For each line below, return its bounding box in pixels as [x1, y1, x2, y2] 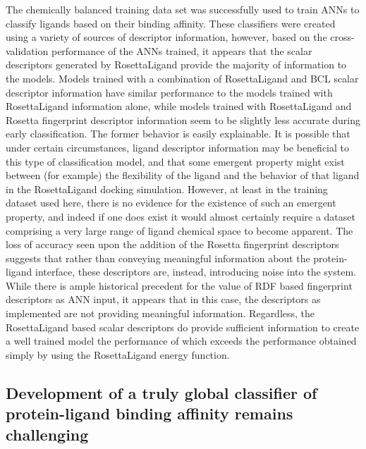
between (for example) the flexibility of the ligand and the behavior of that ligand [6, 168, 360, 183]
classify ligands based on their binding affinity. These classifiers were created [6, 16, 336, 30]
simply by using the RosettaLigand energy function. [6, 347, 230, 362]
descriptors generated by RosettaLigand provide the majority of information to [6, 57, 347, 72]
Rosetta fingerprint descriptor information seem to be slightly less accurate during [6, 112, 360, 127]
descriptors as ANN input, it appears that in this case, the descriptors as [6, 292, 321, 307]
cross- [330, 30, 355, 44]
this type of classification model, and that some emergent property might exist [6, 154, 345, 168]
